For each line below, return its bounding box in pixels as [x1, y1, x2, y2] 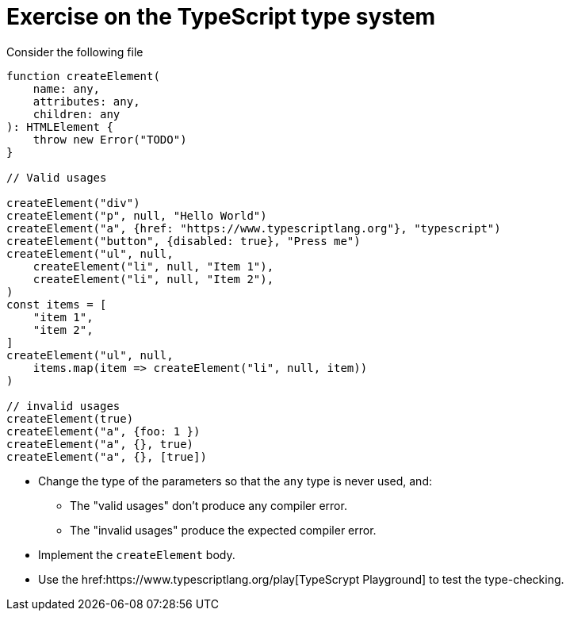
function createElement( [6, 69, 160, 82]
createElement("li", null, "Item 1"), [33, 259, 274, 273]
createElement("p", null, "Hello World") [6, 209, 267, 222]
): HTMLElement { [6, 120, 113, 133]
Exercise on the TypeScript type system [6, 3, 436, 30]
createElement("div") [6, 196, 140, 209]
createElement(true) [6, 412, 134, 425]
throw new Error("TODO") [33, 132, 187, 146]
